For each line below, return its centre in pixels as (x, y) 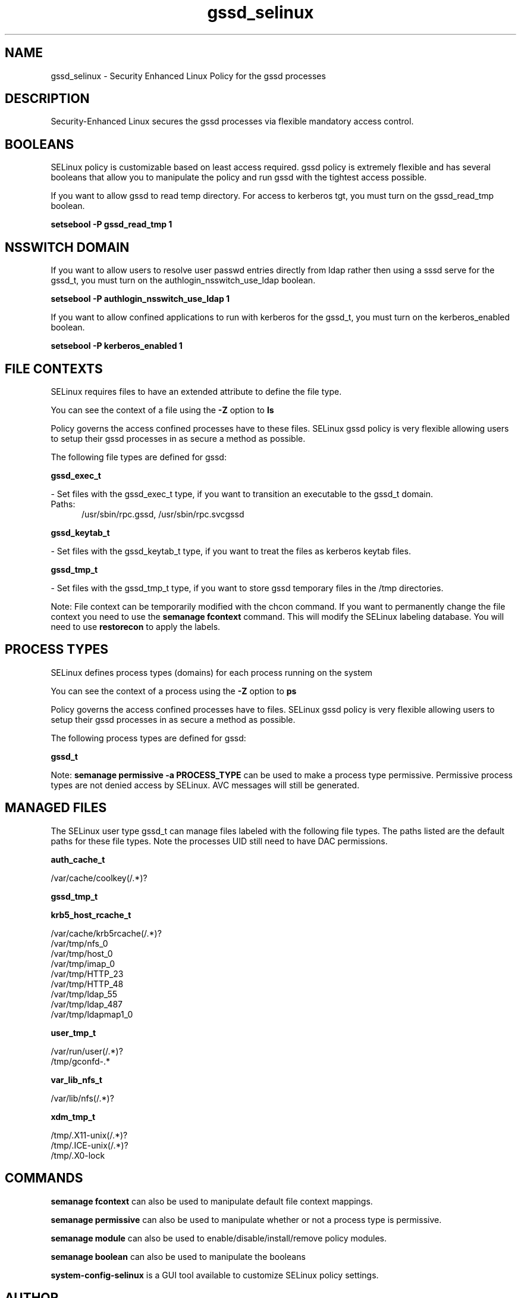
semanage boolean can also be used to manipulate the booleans (178, 1256)
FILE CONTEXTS (54, 369)
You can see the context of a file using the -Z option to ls (162, 410)
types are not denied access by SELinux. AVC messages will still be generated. (205, 785)
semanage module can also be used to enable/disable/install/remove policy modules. (219, 1238)
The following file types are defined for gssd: (139, 457)
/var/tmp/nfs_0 (79, 943)
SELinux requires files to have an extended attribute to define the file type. (196, 391)
